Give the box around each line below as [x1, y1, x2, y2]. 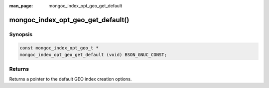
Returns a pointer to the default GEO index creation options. [9, 76, 132, 82]
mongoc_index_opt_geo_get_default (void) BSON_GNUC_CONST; [19, 52, 167, 57]
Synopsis [9, 31, 32, 38]
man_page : [9, 3, 33, 8]
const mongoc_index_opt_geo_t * [19, 45, 99, 50]
